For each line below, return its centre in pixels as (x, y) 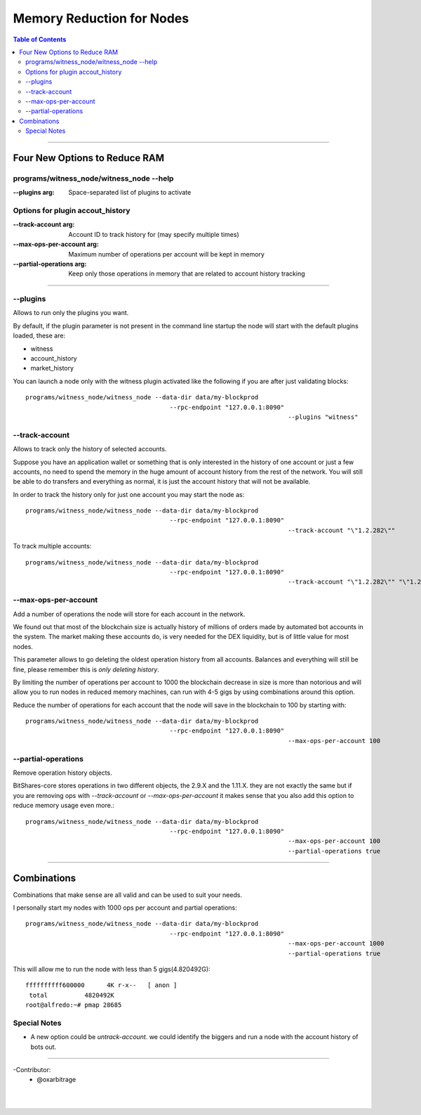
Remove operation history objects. (62, 773)
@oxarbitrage (56, 1080)
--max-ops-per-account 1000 (336, 943)
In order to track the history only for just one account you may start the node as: (129, 494)
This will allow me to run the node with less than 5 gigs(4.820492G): (112, 969)
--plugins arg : (34, 193)
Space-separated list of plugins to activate (130, 193)
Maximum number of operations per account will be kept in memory (166, 254)
